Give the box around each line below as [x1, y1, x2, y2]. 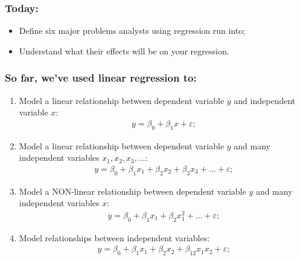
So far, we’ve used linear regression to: [5, 70, 197, 85]
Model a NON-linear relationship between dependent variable [19, 184, 246, 197]
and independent [234, 94, 296, 106]
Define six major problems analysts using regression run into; [19, 24, 246, 37]
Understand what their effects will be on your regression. [19, 44, 229, 57]
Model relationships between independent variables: [19, 231, 210, 244]
